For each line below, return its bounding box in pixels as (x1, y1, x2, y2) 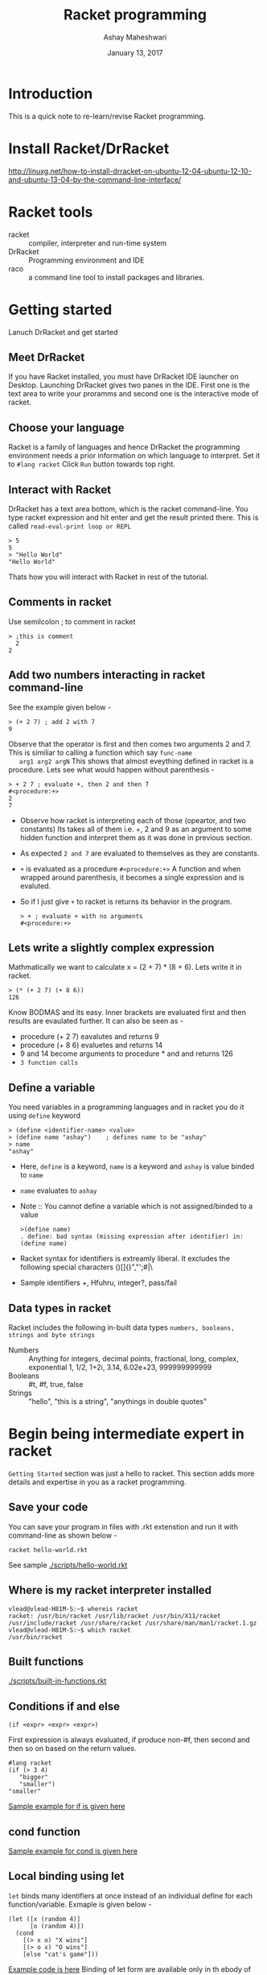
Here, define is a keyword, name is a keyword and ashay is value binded (19, 1161, 255, 1171)
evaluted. (19, 880, 51, 891)
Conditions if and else (8, 1700, 121, 1713)
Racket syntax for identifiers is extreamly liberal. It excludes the (19, 1254, 231, 1264)
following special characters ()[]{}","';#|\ (19, 1262, 153, 1272)
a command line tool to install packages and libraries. (28, 272, 205, 282)
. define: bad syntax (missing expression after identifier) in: (19, 1232, 244, 1241)
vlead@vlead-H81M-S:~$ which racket (8, 1625, 131, 1634)
